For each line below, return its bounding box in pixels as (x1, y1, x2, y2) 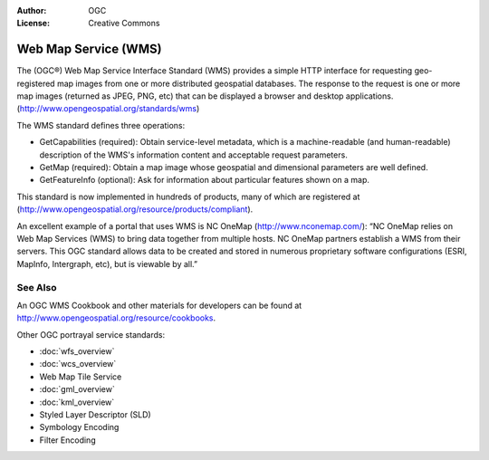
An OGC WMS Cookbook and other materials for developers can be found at (16, 300, 302, 311)
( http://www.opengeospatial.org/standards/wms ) (16, 103, 200, 114)
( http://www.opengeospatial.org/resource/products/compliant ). (16, 204, 254, 215)
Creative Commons (88, 18, 160, 29)
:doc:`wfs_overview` (39, 346, 115, 357)
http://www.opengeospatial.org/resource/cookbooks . (16, 312, 216, 323)
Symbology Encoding (39, 422, 120, 433)
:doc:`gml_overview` (39, 384, 115, 395)
